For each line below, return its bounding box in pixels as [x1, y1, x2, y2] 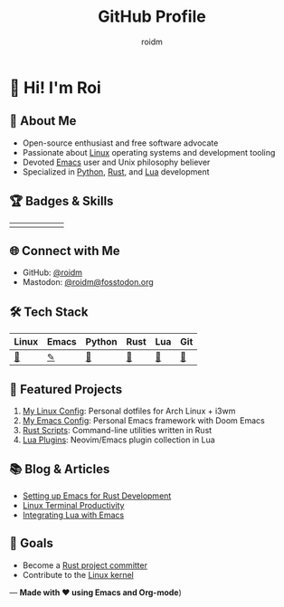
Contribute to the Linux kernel [22, 569, 134, 580]
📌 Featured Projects [9, 382, 123, 397]
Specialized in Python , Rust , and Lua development [22, 166, 210, 177]
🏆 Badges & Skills [9, 194, 114, 209]
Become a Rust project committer [22, 559, 147, 571]
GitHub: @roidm [22, 267, 83, 278]
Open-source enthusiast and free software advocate [22, 138, 219, 148]
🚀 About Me [9, 113, 77, 128]
